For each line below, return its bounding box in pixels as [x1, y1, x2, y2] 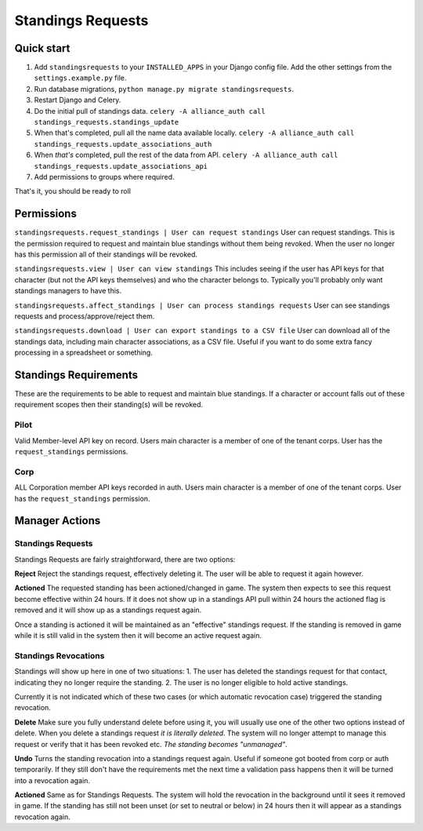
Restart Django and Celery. [34, 95, 121, 105]
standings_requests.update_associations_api [34, 162, 208, 170]
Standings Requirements [14, 368, 139, 381]
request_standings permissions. [14, 447, 128, 456]
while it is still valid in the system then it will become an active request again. [14, 631, 262, 640]
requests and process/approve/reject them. [14, 312, 155, 321]
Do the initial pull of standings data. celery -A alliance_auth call [34, 106, 266, 115]
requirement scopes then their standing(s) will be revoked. [14, 400, 204, 410]
